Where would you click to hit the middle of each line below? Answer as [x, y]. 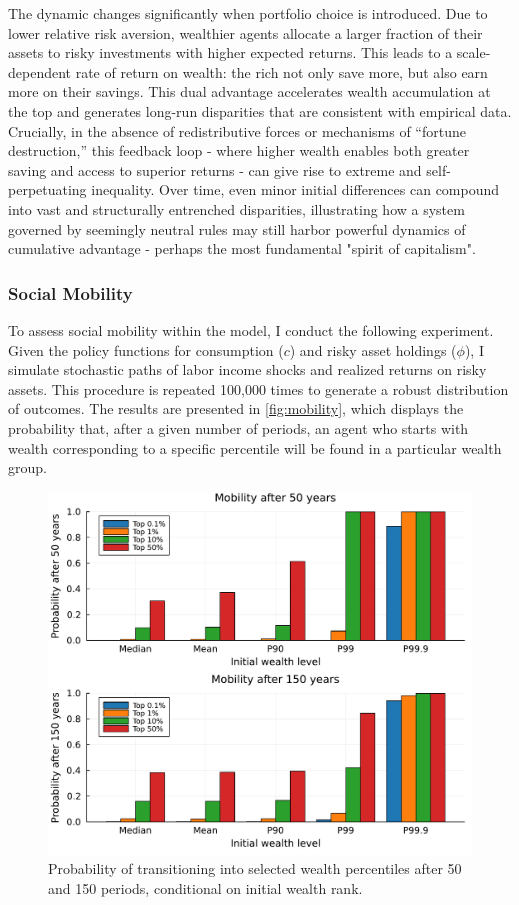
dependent [40, 71]
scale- [473, 52]
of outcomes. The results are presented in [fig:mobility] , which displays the [236, 408]
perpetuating [47, 189]
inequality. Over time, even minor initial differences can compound [295, 189]
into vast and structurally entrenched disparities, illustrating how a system [236, 208]
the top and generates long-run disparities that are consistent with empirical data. [260, 110]
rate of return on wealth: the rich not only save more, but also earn [281, 71]
